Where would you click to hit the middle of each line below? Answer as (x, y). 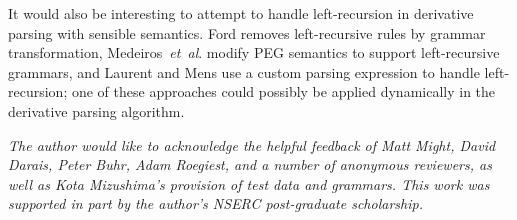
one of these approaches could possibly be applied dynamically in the (283, 91)
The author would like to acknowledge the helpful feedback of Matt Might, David (252, 144)
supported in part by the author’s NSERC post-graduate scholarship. (215, 203)
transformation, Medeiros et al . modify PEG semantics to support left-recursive (254, 52)
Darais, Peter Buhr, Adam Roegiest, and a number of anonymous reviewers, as (250, 164)
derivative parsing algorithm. (96, 110)
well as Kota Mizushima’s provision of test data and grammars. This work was (249, 183)
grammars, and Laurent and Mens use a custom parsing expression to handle (244, 71)
